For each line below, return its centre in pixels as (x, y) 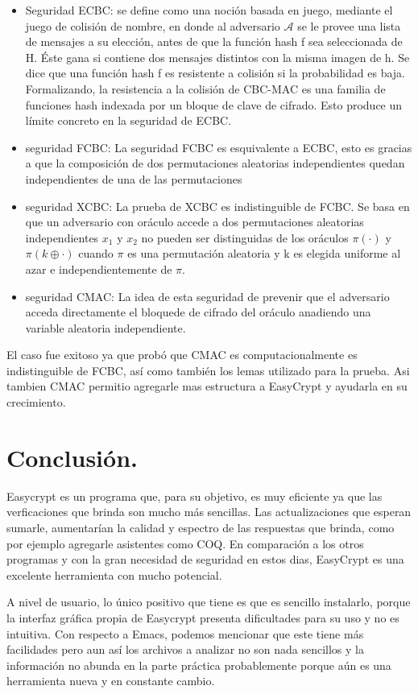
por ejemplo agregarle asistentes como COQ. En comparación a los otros (185, 543)
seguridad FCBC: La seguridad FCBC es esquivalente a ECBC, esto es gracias (219, 147)
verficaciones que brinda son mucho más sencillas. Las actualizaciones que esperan (209, 512)
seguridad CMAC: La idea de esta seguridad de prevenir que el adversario (207, 296)
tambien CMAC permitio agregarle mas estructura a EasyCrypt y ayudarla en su (207, 386)
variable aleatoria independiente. (106, 327)
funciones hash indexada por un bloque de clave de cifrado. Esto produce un (214, 104)
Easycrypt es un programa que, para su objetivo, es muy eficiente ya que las (195, 496)
